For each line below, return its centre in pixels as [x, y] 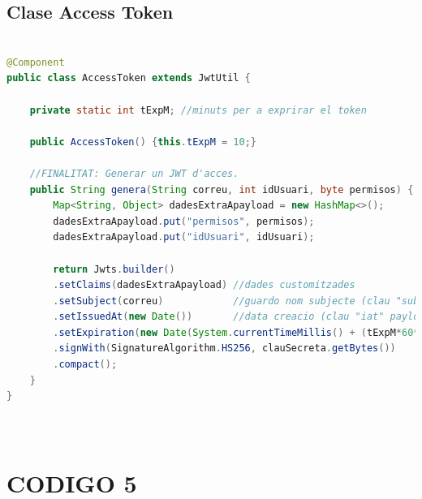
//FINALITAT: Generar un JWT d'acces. [134, 173]
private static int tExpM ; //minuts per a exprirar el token [198, 110]
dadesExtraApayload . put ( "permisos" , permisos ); [184, 221]
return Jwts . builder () [114, 269]
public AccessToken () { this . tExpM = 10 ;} [143, 142]
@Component [36, 62]
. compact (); [85, 365]
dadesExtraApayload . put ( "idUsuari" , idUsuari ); [184, 237]
